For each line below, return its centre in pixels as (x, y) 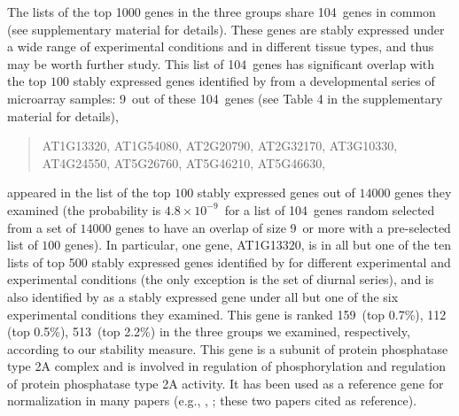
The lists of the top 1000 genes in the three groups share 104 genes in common (222, 12)
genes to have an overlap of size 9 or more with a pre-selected (283, 227)
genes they (423, 193)
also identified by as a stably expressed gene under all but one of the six (203, 296)
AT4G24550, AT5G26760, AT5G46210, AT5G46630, (184, 162)
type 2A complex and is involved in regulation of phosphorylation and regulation (227, 366)
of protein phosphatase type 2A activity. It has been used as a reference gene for (226, 383)
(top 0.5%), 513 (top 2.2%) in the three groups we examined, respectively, (209, 331)
